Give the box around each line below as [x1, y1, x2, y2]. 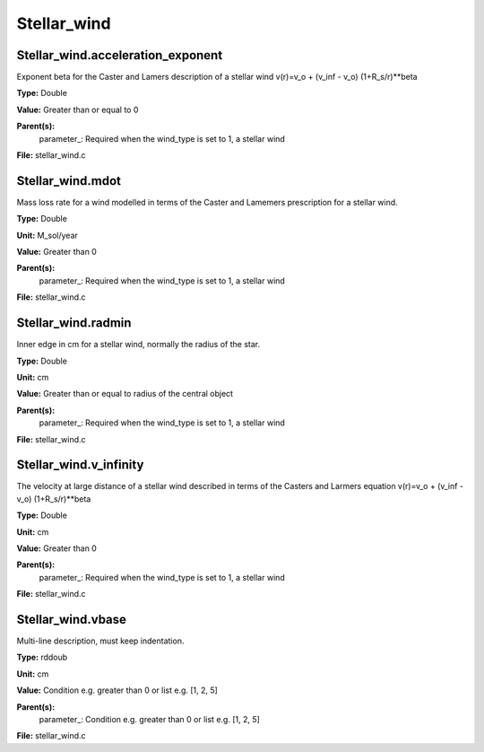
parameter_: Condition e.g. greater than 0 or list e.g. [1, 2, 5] [39, 714, 260, 725]
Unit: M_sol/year [16, 230, 78, 240]
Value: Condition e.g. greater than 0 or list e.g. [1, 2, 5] [16, 685, 219, 695]
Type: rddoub [16, 651, 68, 663]
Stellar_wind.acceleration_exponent [16, 48, 223, 63]
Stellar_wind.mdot [16, 173, 121, 188]
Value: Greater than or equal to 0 [16, 104, 139, 115]
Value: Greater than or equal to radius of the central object [16, 389, 233, 399]
